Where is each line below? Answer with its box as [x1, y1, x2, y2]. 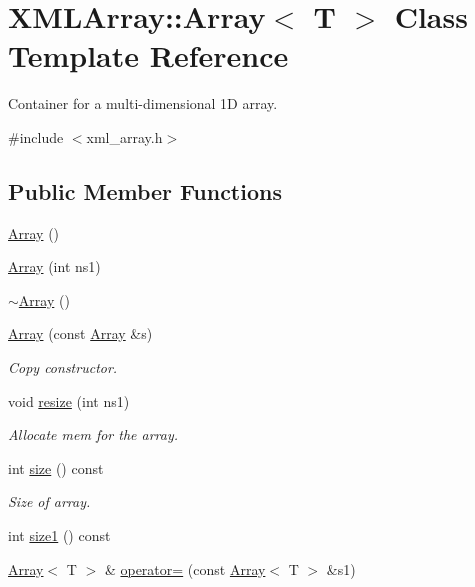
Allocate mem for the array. [8, 424, 179, 445]
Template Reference [8, 35, 289, 76]
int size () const [8, 457, 104, 478]
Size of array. [8, 491, 91, 512]
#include [8, 126, 64, 147]
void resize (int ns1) [8, 390, 130, 411]
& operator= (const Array [104, 558, 266, 579]
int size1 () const [8, 525, 111, 546]
